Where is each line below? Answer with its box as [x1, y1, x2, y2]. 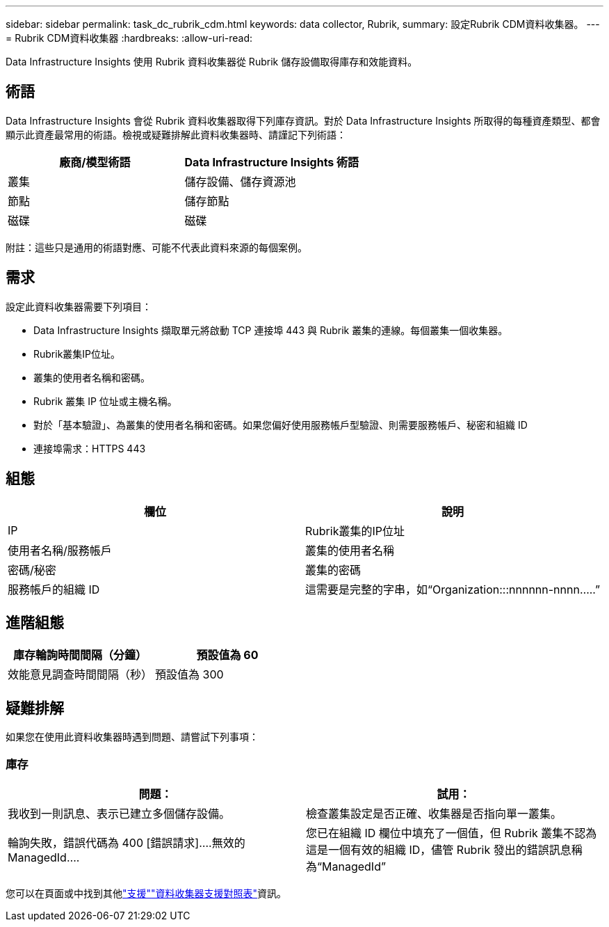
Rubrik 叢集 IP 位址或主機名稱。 [33, 395, 177, 407]
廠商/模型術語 [59, 154, 131, 169]
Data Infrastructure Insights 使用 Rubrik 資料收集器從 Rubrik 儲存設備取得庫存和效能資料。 [6, 56, 418, 68]
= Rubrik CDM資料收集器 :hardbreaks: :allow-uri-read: [6, 32, 253, 44]
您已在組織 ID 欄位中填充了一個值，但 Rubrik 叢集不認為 [306, 825, 597, 840]
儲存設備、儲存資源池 [184, 174, 296, 189]
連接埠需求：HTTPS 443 [33, 442, 146, 454]
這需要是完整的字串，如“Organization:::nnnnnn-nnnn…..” [305, 582, 601, 596]
